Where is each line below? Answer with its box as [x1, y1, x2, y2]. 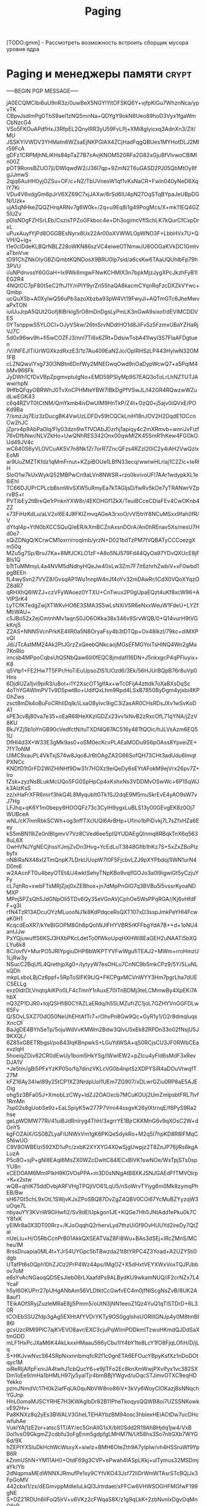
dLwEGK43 [6, 393, 35, 400]
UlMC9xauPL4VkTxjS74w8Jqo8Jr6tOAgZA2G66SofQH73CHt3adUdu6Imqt [6, 752, 197, 759]
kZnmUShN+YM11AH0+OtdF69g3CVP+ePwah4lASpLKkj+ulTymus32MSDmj [6, 1457, 199, 1464]
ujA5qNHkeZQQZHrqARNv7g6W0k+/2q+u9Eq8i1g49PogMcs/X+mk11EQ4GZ [6, 204, 200, 211]
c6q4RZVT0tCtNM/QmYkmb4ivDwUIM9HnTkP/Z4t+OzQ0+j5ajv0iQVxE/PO [6, 399, 197, 407]
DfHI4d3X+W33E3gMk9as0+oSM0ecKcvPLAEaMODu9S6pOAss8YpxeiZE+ [6, 739, 197, 746]
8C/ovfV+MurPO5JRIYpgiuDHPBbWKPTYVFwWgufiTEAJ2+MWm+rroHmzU [6, 948, 199, 955]
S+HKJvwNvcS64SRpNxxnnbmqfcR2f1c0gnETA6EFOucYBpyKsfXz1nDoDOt [6, 1352, 199, 1360]
